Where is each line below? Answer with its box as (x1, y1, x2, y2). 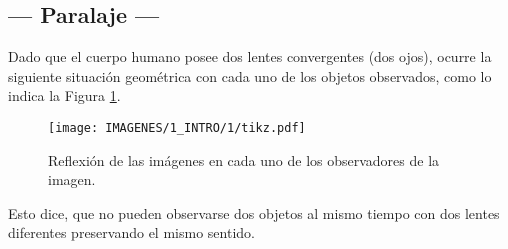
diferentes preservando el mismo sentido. (8, 222, 255, 243)
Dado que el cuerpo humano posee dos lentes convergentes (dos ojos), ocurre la (8, 46, 492, 67)
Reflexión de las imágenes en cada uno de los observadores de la (48, 149, 440, 170)
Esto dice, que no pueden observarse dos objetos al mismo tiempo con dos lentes (8, 202, 500, 223)
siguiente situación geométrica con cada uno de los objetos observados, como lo (8, 65, 492, 86)
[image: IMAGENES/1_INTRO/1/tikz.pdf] (48, 120, 306, 135)
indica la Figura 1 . (8, 85, 121, 106)
